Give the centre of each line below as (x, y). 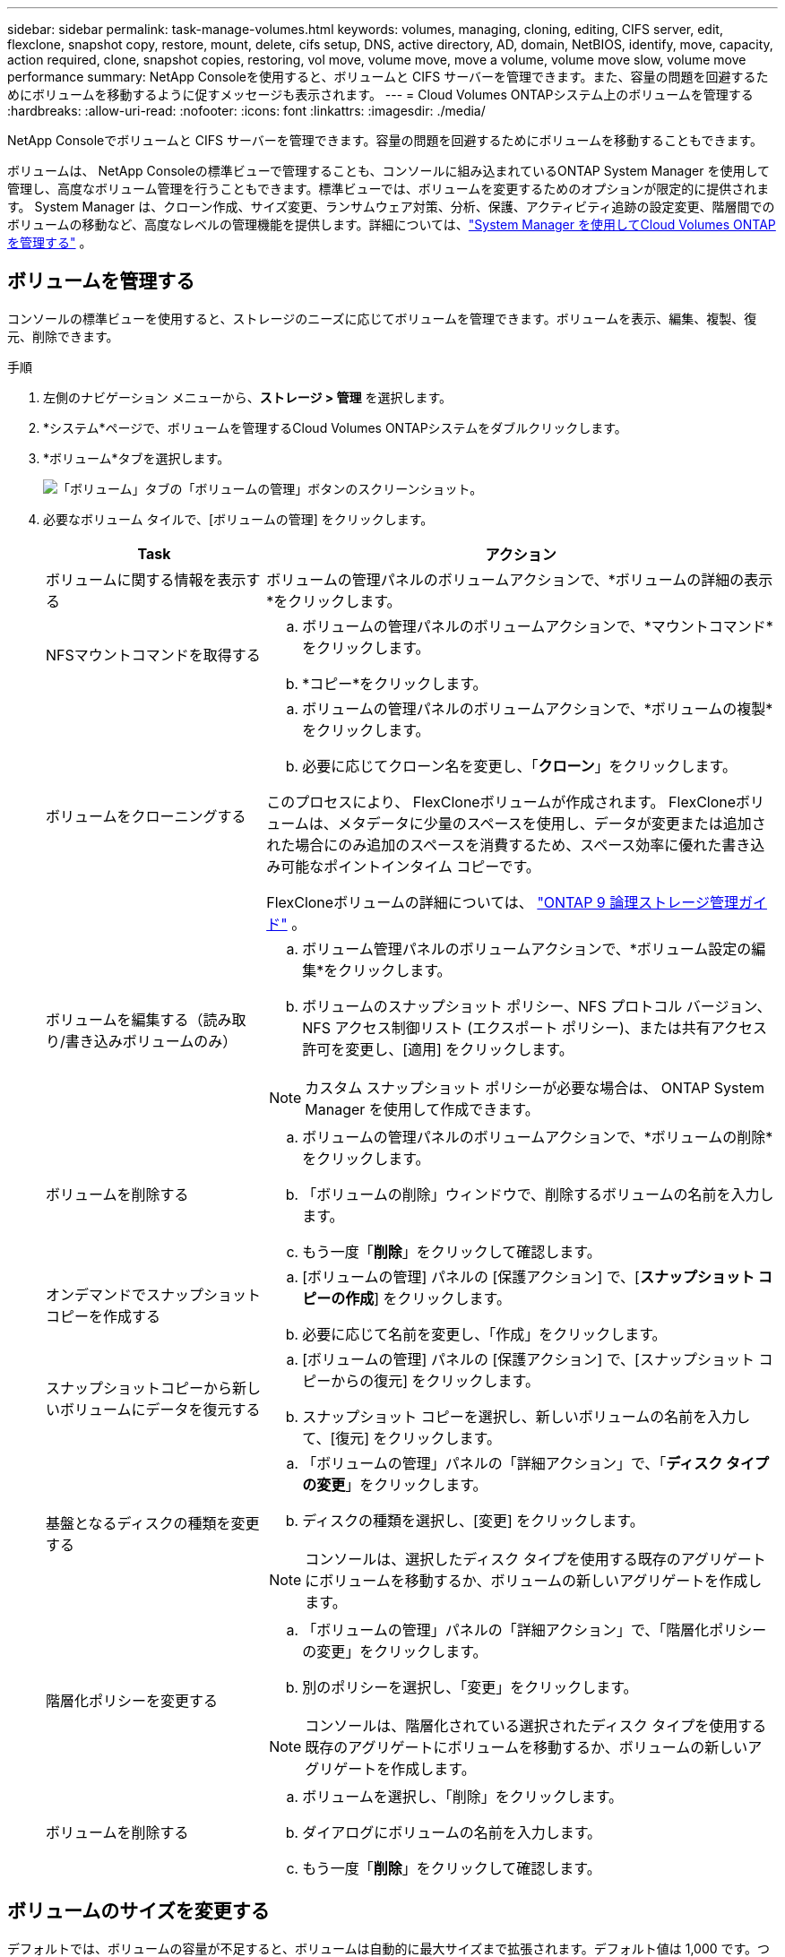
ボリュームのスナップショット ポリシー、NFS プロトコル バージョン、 (537, 1006)
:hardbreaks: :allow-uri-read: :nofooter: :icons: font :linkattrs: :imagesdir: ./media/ (246, 111)
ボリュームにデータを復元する (160, 1409)
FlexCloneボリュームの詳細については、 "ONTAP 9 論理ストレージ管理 (502, 902)
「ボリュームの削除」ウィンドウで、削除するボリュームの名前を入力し (538, 1194)
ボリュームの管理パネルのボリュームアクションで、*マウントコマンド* (538, 626)
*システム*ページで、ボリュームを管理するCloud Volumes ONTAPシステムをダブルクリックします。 (335, 427)
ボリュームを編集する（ (125, 1019)
